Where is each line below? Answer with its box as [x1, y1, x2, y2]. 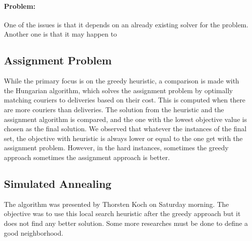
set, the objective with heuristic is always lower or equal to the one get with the [4, 133, 243, 143]
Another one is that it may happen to [4, 29, 117, 39]
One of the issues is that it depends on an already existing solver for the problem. [4, 19, 249, 29]
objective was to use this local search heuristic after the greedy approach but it [4, 208, 241, 219]
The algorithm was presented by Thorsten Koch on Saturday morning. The [4, 199, 229, 209]
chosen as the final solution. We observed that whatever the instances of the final [4, 123, 247, 134]
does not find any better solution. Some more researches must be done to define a [4, 218, 248, 228]
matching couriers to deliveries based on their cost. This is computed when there [4, 95, 246, 105]
